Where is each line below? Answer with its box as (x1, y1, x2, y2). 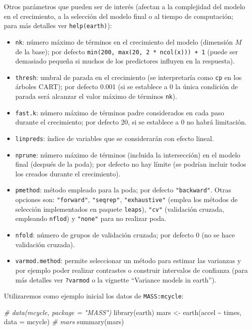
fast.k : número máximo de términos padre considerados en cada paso (15, 107, 224, 117)
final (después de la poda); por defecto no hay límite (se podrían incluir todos (15, 159, 246, 169)
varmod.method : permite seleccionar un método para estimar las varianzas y (15, 255, 241, 266)
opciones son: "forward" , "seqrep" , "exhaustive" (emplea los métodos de (15, 194, 238, 204)
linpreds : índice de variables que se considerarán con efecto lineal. (15, 133, 214, 143)
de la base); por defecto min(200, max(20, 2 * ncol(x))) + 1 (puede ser (15, 46, 238, 56)
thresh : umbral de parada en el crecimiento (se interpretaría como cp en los (15, 72, 242, 82)
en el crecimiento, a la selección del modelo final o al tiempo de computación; (4, 11, 234, 21)
